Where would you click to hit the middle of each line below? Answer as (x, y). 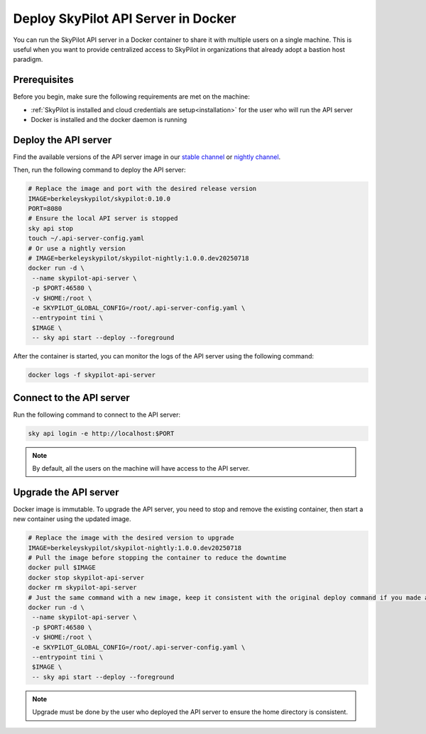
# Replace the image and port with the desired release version (142, 189)
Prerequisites (43, 80)
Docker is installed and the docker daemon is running (109, 120)
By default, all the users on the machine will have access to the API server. (141, 468)
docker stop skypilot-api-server (86, 577)
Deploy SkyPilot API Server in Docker (125, 18)
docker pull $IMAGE (62, 568)
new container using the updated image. (72, 519)
